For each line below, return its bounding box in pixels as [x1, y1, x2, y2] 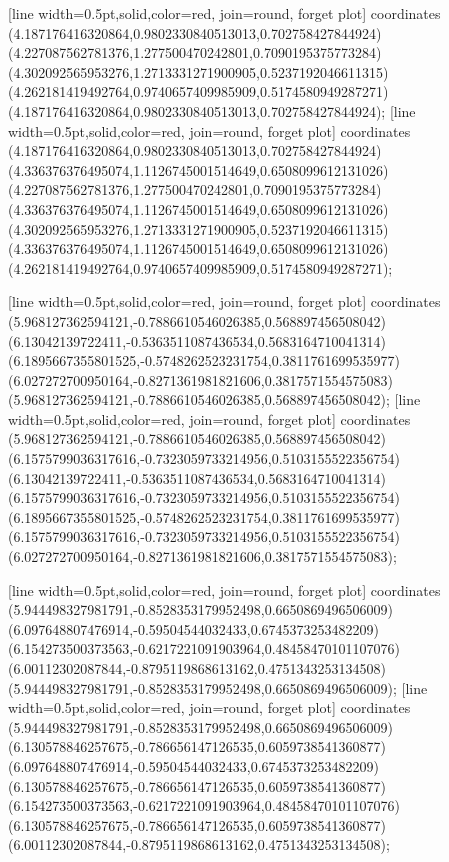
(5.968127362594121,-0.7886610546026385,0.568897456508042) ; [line [8, 389, 421, 410]
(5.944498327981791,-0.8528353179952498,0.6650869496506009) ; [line [8, 677, 428, 698]
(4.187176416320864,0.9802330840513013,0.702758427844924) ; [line [8, 100, 416, 121]
